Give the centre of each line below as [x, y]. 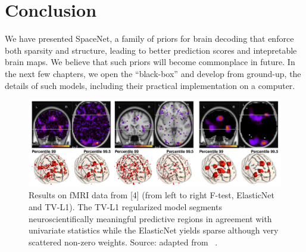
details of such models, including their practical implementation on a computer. [150, 85]
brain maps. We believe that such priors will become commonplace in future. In [150, 62]
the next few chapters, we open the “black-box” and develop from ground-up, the [153, 73]
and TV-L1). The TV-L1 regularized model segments [125, 207]
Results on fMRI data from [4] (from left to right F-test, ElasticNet [152, 195]
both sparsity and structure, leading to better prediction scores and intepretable [151, 50]
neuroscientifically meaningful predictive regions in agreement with [150, 218]
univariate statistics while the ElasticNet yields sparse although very [154, 230]
